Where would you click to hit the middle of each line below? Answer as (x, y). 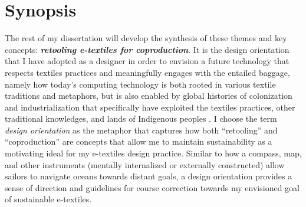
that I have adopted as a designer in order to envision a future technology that (147, 61)
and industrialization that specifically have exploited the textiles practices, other (150, 107)
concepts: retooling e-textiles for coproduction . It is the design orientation (147, 49)
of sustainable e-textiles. (48, 199)
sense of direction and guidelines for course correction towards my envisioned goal (152, 187)
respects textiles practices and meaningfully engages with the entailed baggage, (147, 72)
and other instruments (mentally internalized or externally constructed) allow (145, 164)
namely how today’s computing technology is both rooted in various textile (140, 84)
